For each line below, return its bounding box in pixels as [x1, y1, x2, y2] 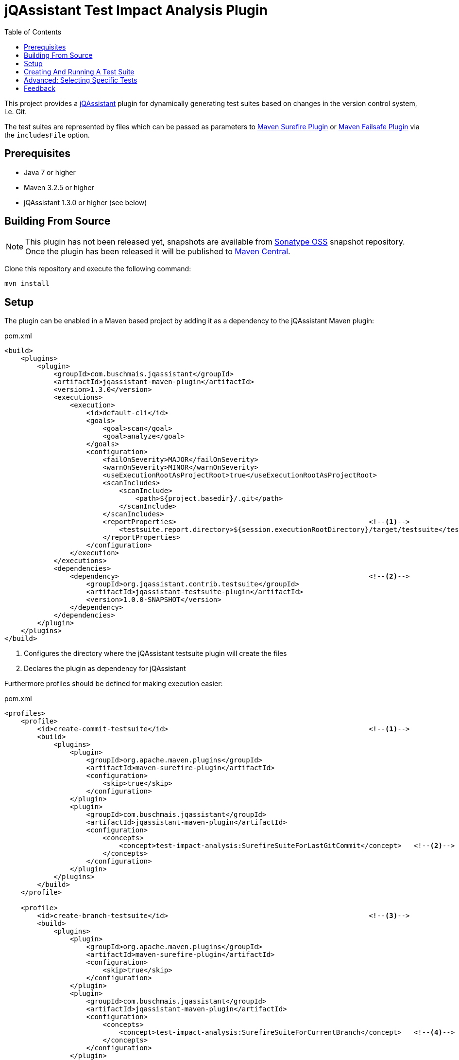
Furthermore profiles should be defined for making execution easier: [4, 679, 223, 688]
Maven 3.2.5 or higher [24, 183, 94, 192]
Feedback [24, 84, 55, 92]
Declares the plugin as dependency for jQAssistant [24, 664, 186, 673]
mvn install [4, 280, 50, 288]
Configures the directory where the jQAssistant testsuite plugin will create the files [24, 649, 287, 658]
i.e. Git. [4, 107, 27, 116]
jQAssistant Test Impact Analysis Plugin [4, 2, 268, 18]
